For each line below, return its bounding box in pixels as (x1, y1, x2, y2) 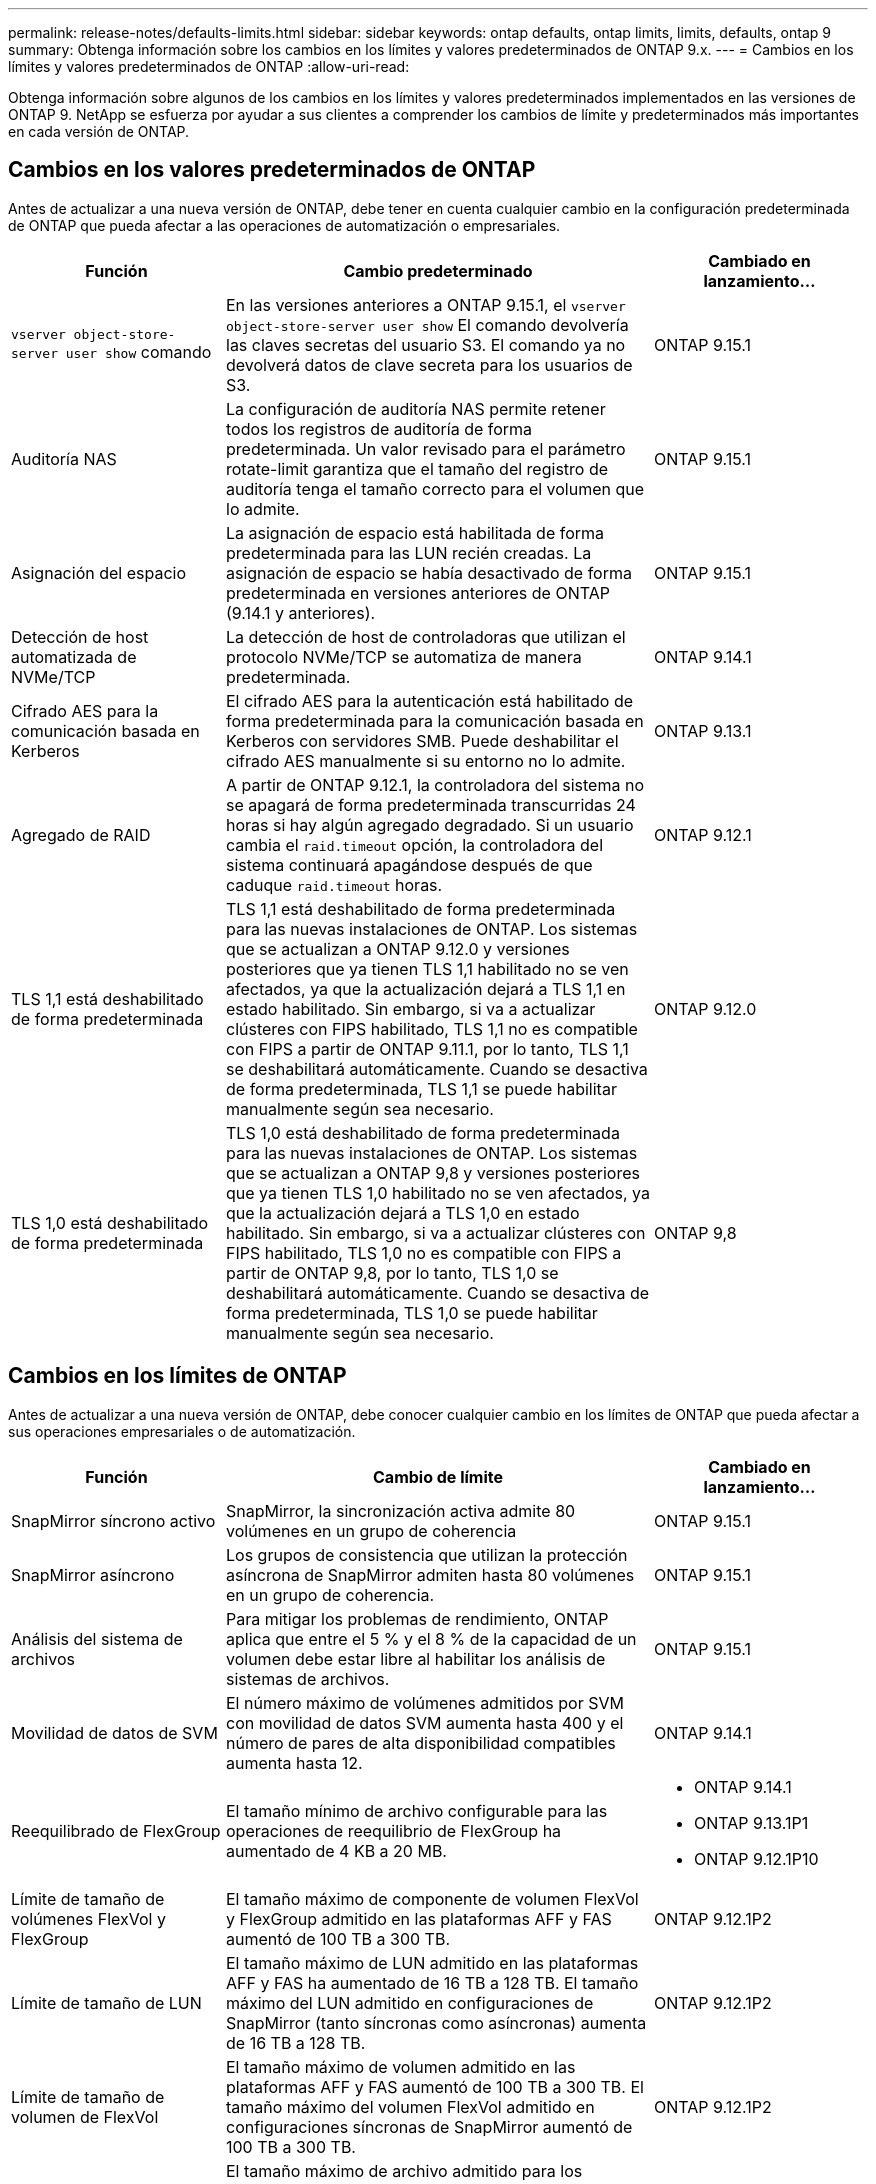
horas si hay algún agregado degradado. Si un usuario (226, 814, 634, 835)
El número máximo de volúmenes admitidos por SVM (226, 1692, 624, 1713)
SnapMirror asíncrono (11, 1564, 175, 1585)
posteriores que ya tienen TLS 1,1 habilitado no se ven (226, 958, 629, 979)
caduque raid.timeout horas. (226, 874, 443, 895)
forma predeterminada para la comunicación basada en (226, 710, 644, 731)
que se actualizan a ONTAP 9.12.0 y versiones (226, 938, 570, 959)
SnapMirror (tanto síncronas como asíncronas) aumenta (226, 2012, 647, 2033)
